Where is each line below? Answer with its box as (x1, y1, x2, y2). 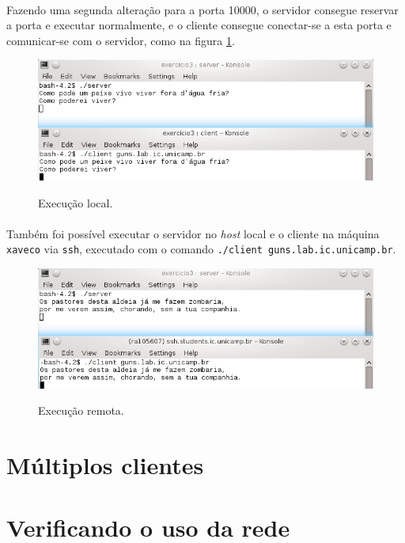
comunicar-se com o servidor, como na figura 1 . (6, 32, 235, 48)
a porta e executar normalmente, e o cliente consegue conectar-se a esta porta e (6, 17, 392, 33)
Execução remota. (38, 402, 124, 419)
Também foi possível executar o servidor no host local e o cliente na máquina (6, 225, 380, 241)
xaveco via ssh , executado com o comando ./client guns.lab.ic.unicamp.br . (6, 241, 396, 257)
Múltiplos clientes (6, 449, 204, 481)
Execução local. (38, 194, 113, 211)
